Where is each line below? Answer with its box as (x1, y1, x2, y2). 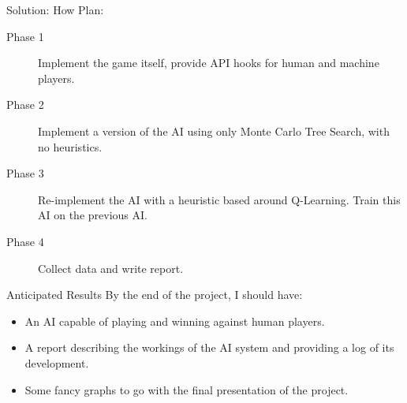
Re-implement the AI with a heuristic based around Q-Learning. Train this (38, 191, 401, 207)
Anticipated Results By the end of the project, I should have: (6, 286, 303, 303)
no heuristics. (38, 138, 103, 155)
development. (24, 354, 89, 371)
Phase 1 (6, 28, 44, 44)
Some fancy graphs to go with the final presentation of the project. (24, 381, 349, 397)
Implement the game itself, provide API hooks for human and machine (38, 54, 379, 71)
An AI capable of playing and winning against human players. (24, 312, 325, 329)
